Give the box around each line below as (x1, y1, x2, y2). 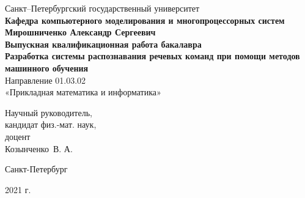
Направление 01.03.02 (5, 73, 86, 86)
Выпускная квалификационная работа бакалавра (5, 37, 202, 50)
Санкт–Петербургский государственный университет (5, 2, 200, 14)
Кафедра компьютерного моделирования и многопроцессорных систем (5, 13, 285, 26)
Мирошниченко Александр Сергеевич (5, 26, 156, 38)
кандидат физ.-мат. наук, (5, 118, 97, 131)
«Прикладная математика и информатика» (5, 86, 161, 98)
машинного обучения (5, 61, 89, 74)
